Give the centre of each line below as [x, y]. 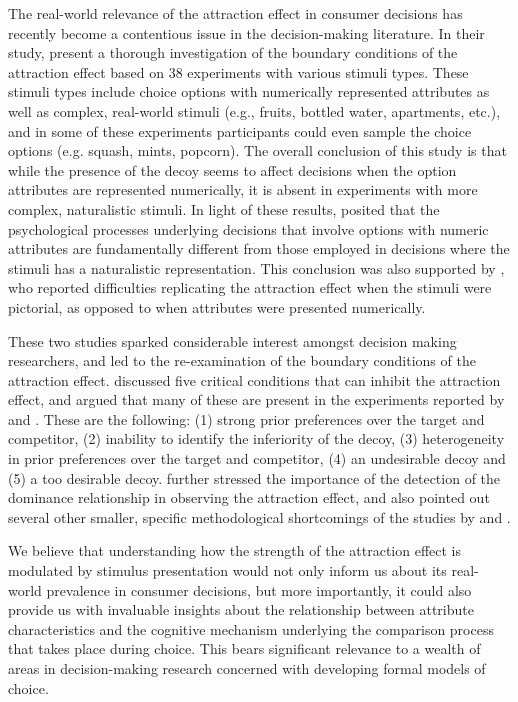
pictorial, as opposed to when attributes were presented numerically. [217, 306]
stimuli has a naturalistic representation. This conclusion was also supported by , [256, 267]
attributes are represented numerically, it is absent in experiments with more [243, 189]
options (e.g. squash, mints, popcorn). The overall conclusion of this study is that [257, 150]
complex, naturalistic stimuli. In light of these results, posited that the [224, 208]
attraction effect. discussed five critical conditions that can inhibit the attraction [254, 379]
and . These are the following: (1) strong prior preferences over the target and [246, 418]
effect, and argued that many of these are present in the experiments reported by [256, 399]
